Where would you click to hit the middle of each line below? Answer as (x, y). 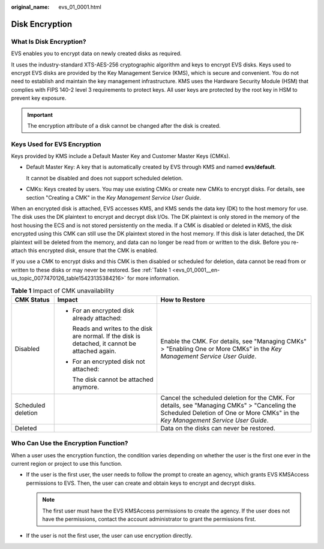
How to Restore (183, 300)
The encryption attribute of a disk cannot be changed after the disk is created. (124, 125)
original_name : (30, 7)
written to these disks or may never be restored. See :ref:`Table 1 (91, 270)
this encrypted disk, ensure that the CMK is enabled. (93, 250)
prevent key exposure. (39, 98)
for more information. (153, 278)
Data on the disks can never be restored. (218, 428)
